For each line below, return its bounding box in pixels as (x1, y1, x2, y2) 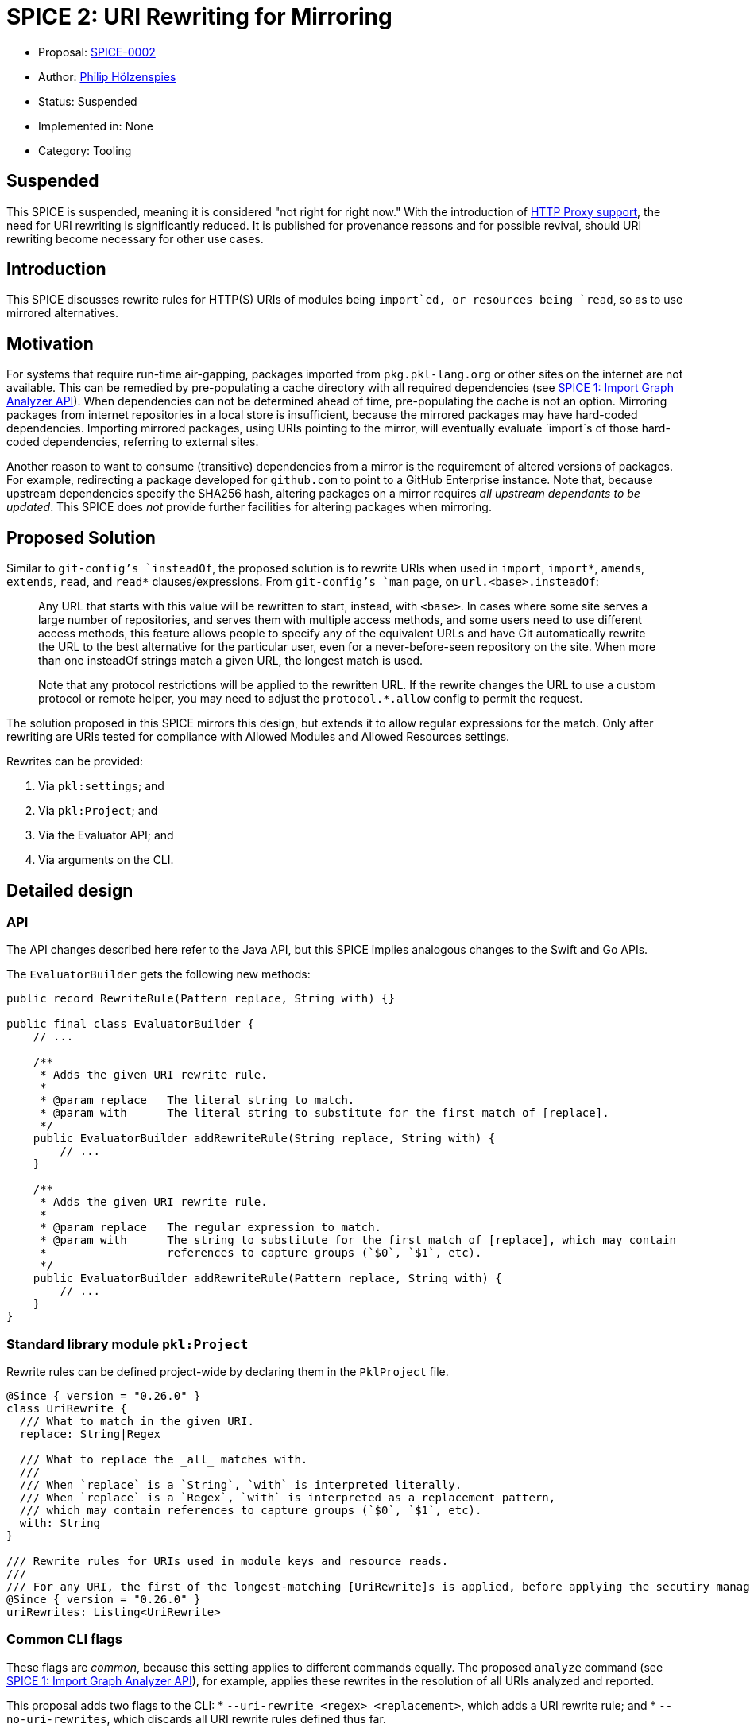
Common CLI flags (6, 1631, 122, 1648)
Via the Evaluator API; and (38, 828, 174, 843)
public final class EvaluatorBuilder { (6, 1017, 254, 1031)
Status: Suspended (38, 94, 137, 108)
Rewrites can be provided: (6, 754, 144, 769)
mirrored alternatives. (6, 306, 119, 320)
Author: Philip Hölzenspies (38, 69, 176, 83)
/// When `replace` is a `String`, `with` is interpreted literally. (19, 1478, 462, 1492)
